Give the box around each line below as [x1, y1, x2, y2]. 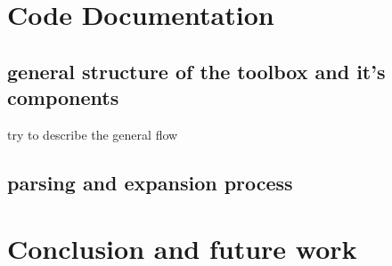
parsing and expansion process [7, 168, 293, 196]
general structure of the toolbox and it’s [7, 57, 386, 85]
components [7, 84, 119, 111]
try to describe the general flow [7, 125, 178, 143]
